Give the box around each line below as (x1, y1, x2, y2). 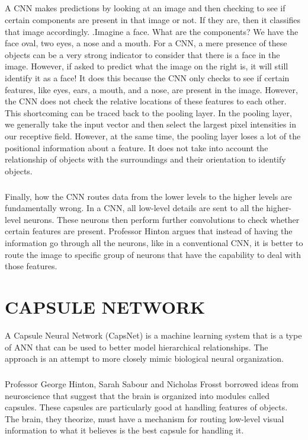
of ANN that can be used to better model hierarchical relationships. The (5, 340, 268, 353)
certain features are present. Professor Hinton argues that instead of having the (5, 225, 293, 237)
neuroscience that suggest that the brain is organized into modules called (5, 389, 269, 401)
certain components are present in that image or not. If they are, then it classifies (5, 13, 301, 25)
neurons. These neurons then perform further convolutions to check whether (23, 213, 300, 225)
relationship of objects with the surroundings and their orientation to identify (5, 153, 286, 165)
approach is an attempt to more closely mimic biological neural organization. (5, 352, 284, 365)
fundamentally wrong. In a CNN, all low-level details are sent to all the (5, 202, 264, 214)
